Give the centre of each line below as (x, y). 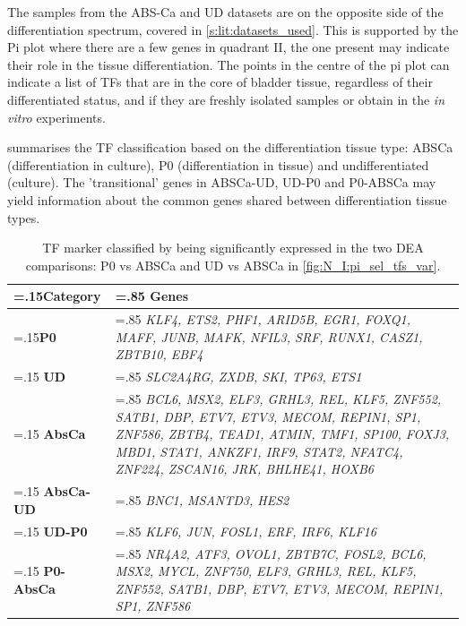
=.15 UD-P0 (51, 531)
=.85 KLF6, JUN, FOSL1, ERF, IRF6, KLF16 (246, 531)
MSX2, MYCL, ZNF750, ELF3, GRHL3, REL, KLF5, (266, 571)
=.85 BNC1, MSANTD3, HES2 (202, 500)
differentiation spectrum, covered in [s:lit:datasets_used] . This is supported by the (233, 29)
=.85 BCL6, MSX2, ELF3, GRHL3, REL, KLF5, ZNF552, (278, 399)
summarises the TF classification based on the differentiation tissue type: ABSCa (230, 147)
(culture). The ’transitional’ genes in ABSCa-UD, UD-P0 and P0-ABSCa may (222, 182)
